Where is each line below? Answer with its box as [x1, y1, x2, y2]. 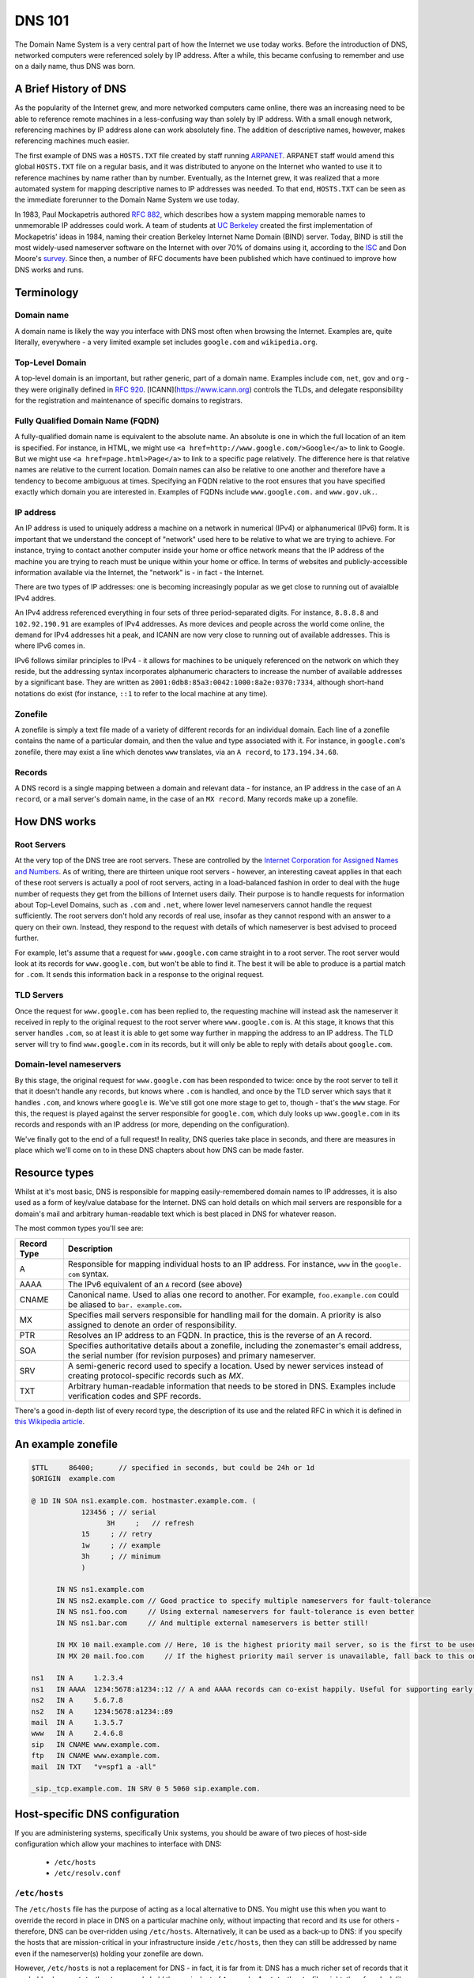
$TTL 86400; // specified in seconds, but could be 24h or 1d [31, 1464, 315, 1472]
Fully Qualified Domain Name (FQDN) [14, 415, 160, 426]
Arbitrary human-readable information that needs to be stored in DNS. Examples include [67, 1381, 396, 1392]
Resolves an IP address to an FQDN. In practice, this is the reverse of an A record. [67, 1329, 372, 1340]
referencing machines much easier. [14, 136, 130, 146]
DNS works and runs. [14, 265, 85, 275]
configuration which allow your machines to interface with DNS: [14, 1840, 223, 1849]
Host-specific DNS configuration [14, 1807, 180, 1821]
